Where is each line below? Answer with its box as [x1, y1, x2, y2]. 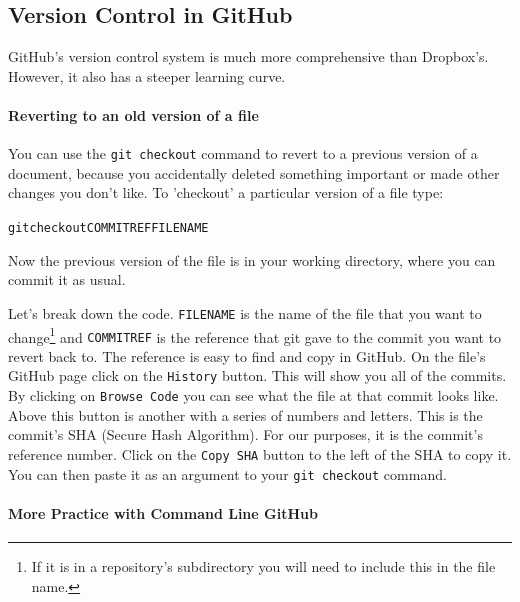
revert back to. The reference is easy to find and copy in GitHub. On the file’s [8, 345, 486, 366]
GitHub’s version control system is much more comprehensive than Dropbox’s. [8, 46, 489, 67]
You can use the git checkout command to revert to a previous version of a [8, 143, 478, 164]
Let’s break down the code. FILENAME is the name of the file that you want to [8, 302, 482, 323]
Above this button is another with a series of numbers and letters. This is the [8, 404, 483, 425]
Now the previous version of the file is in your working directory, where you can [8, 249, 496, 270]
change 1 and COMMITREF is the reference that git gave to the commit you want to [8, 323, 502, 347]
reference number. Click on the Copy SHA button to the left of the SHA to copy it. [8, 443, 512, 464]
